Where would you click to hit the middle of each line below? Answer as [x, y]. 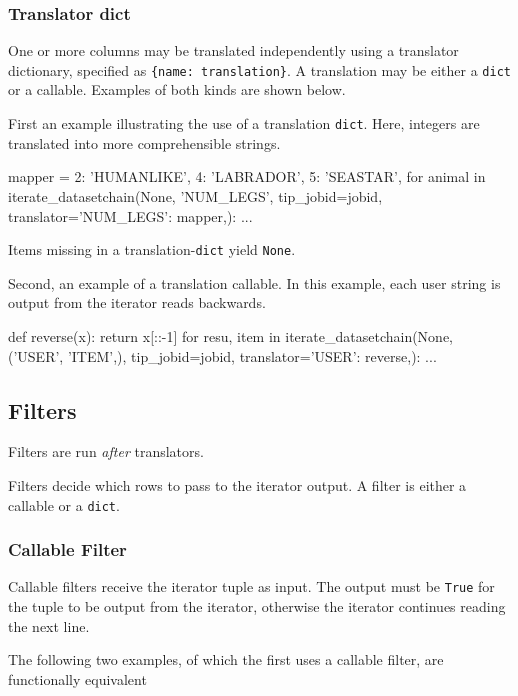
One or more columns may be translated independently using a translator [233, 50]
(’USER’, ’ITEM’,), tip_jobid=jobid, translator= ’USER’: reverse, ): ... [222, 355]
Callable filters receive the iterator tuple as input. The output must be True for [251, 586]
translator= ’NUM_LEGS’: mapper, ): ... [130, 215]
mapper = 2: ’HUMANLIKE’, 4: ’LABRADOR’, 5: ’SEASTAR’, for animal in [247, 176]
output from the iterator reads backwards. [137, 302]
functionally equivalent [77, 678]
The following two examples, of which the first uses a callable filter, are [226, 659]
